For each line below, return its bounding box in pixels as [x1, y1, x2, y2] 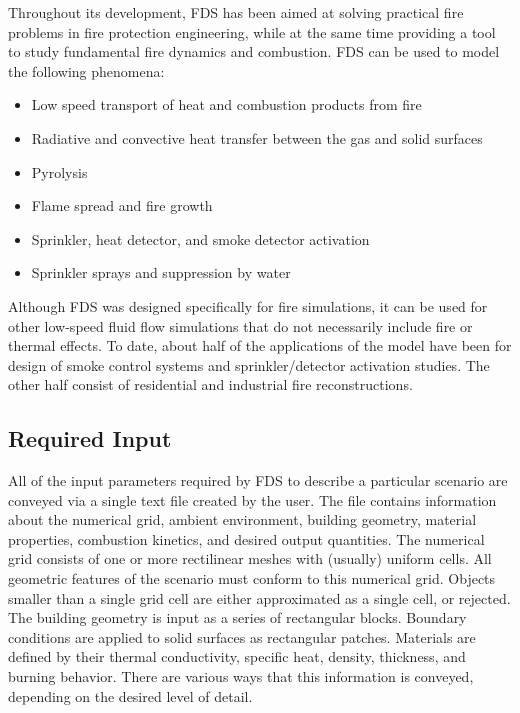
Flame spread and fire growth [31, 195, 213, 216]
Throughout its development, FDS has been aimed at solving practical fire [8, 2, 464, 22]
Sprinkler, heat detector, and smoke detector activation [31, 228, 370, 249]
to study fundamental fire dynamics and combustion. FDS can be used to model [8, 41, 500, 62]
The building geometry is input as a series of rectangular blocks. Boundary [8, 607, 467, 628]
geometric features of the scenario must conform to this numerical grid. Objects [8, 568, 496, 589]
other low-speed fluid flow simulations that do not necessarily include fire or [8, 315, 473, 336]
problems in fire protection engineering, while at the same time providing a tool [8, 21, 496, 42]
